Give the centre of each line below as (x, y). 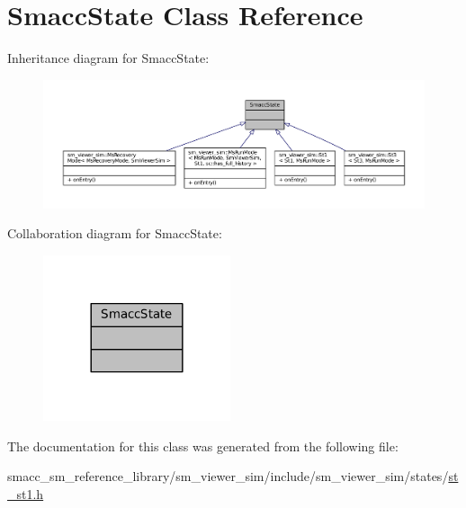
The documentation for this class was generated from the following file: (203, 446)
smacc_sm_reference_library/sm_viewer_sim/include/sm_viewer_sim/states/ (228, 476)
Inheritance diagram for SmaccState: (108, 58)
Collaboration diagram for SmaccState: (115, 233)
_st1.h (26, 493)
